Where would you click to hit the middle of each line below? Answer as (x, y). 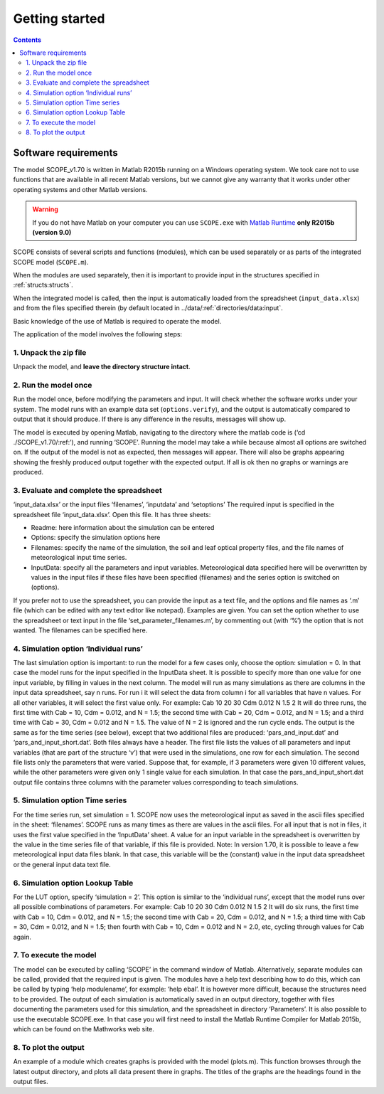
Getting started (59, 18)
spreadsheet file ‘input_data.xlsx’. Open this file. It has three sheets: (112, 514)
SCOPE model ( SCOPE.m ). (51, 262)
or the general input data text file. (62, 864)
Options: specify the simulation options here (96, 538)
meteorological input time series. (79, 558)
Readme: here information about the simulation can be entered (123, 527)
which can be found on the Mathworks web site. (84, 1029)
